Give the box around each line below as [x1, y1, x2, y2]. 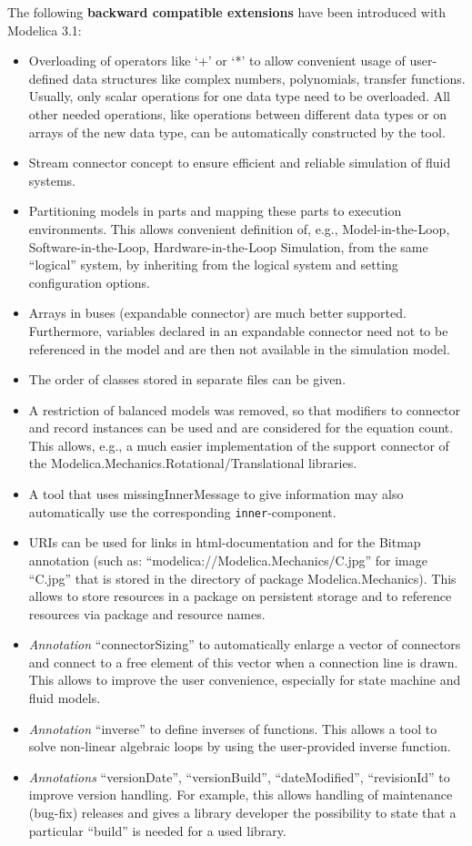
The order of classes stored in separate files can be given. [28, 370, 346, 389]
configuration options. [28, 272, 150, 291]
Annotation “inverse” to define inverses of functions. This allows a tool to [28, 719, 437, 738]
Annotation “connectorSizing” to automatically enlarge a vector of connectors [28, 635, 461, 654]
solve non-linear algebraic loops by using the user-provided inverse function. [28, 737, 451, 756]
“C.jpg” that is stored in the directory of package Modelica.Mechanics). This [28, 568, 457, 587]
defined [28, 68, 69, 87]
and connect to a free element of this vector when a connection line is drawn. [28, 652, 458, 671]
